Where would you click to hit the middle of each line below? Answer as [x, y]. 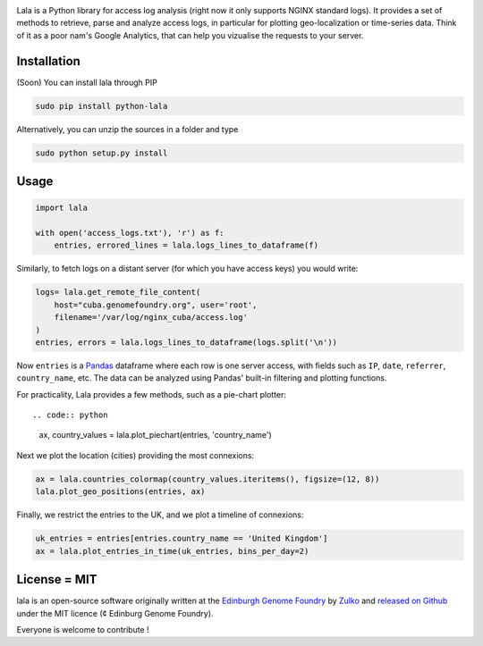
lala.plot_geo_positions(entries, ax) [120, 492]
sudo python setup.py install [102, 153]
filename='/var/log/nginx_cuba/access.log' [151, 318]
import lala [62, 208]
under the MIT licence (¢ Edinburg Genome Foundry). [115, 613]
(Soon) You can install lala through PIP [87, 82]
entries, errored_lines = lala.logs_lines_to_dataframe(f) [186, 245]
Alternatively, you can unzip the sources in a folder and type [127, 129]
